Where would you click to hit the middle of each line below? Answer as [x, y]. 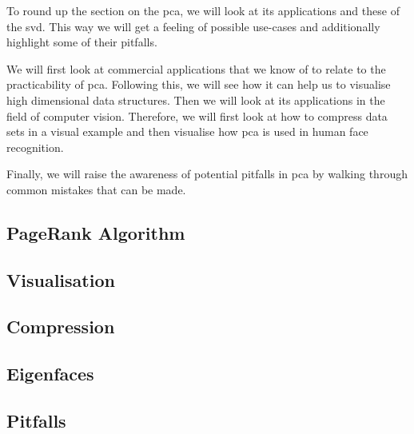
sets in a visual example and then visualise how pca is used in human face [187, 131]
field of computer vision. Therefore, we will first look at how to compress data [197, 115]
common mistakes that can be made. [96, 189]
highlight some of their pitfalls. [82, 42]
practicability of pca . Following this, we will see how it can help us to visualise [199, 84]
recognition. [35, 147]
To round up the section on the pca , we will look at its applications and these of [203, 10]
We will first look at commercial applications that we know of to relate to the [196, 68]
